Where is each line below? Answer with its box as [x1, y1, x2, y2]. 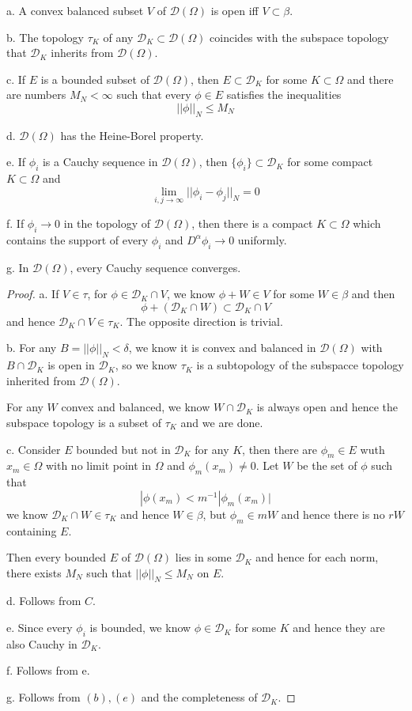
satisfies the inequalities [226, 86, 342, 103]
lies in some [175, 549, 232, 565]
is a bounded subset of [40, 70, 149, 87]
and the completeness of [141, 689, 258, 705]
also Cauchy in [6, 635, 77, 652]
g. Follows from [6, 689, 81, 705]
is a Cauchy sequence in [42, 153, 158, 170]
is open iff [210, 2, 259, 18]
